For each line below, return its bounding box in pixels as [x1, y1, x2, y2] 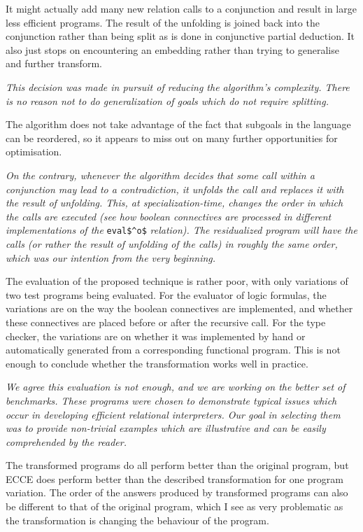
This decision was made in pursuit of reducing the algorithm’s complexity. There [6, 79, 350, 94]
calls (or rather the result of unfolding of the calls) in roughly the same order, [6, 236, 338, 251]
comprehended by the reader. [6, 434, 127, 449]
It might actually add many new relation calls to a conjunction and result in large [6, 1, 357, 15]
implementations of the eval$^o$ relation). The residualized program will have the [6, 223, 357, 237]
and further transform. [6, 56, 102, 71]
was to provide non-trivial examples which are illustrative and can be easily [6, 421, 326, 435]
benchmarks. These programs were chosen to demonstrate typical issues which [6, 393, 337, 407]
